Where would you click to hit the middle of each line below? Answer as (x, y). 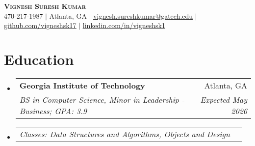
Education (39, 59)
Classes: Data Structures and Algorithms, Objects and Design (125, 134)
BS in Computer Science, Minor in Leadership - (102, 99)
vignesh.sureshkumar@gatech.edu (143, 15)
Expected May (224, 99)
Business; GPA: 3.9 (53, 111)
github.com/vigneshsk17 (40, 25)
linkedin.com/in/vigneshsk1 (124, 25)
